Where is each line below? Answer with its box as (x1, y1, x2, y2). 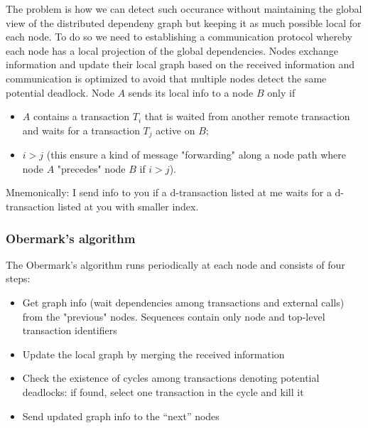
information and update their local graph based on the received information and (6, 57, 355, 72)
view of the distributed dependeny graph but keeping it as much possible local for (6, 15, 362, 30)
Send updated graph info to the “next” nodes (22, 408, 220, 423)
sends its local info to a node (128, 85, 254, 100)
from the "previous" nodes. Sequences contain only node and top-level (22, 309, 325, 323)
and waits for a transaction (22, 122, 140, 137)
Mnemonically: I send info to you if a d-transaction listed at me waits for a (6, 185, 332, 200)
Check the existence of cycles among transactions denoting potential (22, 370, 320, 385)
